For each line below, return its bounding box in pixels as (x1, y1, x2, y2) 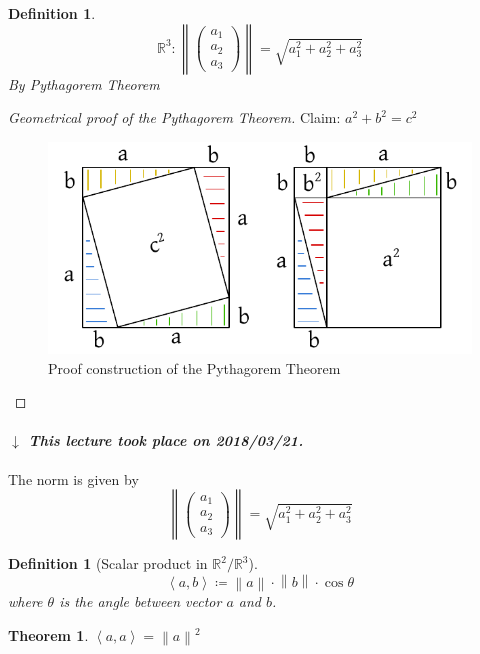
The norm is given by (8, 468, 139, 489)
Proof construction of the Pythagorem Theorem (48, 357, 341, 378)
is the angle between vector (59, 591, 222, 612)
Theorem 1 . (8, 624, 89, 645)
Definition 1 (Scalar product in (8, 553, 208, 574)
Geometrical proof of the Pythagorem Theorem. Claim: (8, 107, 341, 128)
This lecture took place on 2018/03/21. (28, 430, 304, 451)
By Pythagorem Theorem (8, 73, 160, 94)
